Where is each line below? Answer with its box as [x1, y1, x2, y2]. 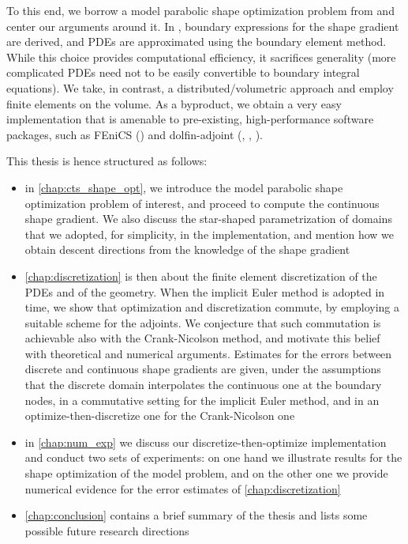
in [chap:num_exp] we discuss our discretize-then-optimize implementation [24, 433, 387, 450]
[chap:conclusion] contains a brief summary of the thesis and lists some [24, 507, 368, 523]
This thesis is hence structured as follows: [6, 153, 208, 169]
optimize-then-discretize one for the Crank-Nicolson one [24, 407, 295, 424]
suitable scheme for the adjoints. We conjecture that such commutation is [24, 314, 381, 331]
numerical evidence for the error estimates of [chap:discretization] [24, 480, 341, 497]
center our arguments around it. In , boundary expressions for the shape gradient [6, 17, 399, 34]
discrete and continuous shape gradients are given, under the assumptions [24, 361, 381, 377]
